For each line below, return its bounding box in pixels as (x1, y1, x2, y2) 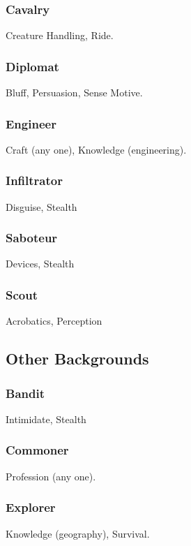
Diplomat (6, 57, 59, 75)
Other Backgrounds (6, 348, 149, 369)
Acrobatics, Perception (6, 313, 102, 328)
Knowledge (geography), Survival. (6, 526, 150, 540)
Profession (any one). (6, 468, 96, 483)
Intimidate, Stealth (6, 411, 86, 426)
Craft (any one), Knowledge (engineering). (6, 142, 187, 156)
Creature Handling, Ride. (6, 28, 114, 43)
